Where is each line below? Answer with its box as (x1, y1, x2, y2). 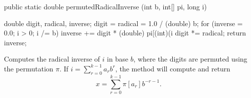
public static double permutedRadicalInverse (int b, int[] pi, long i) (4, 1, 207, 11)
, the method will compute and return (115, 63, 231, 73)
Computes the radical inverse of (4, 54, 100, 64)
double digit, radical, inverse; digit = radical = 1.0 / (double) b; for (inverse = (4, 18, 243, 28)
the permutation (4, 63, 53, 73)
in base (107, 54, 128, 64)
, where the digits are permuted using (133, 54, 248, 64)
